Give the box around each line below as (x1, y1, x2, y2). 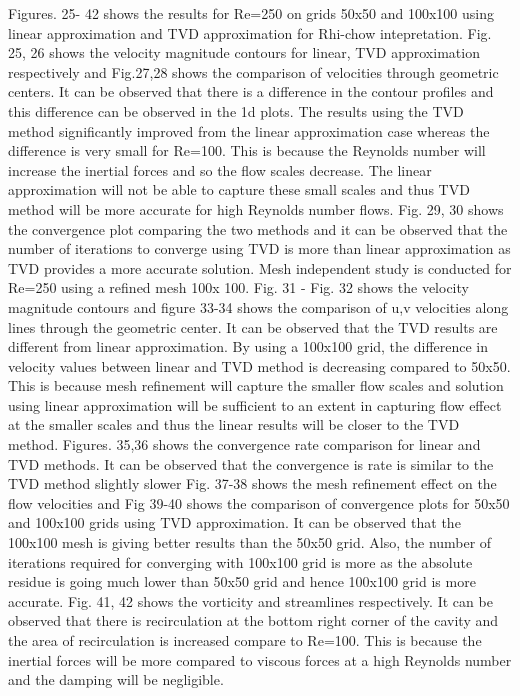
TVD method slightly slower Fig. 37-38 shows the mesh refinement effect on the (8, 473, 497, 494)
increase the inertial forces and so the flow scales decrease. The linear (8, 159, 432, 180)
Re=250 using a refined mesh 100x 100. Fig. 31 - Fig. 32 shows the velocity (8, 277, 469, 298)
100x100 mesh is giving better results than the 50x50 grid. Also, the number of (8, 532, 492, 553)
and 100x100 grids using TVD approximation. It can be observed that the (8, 512, 461, 533)
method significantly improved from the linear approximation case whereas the (8, 120, 490, 141)
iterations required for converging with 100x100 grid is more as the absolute (8, 551, 473, 572)
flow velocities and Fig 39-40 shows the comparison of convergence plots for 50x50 (8, 492, 510, 513)
